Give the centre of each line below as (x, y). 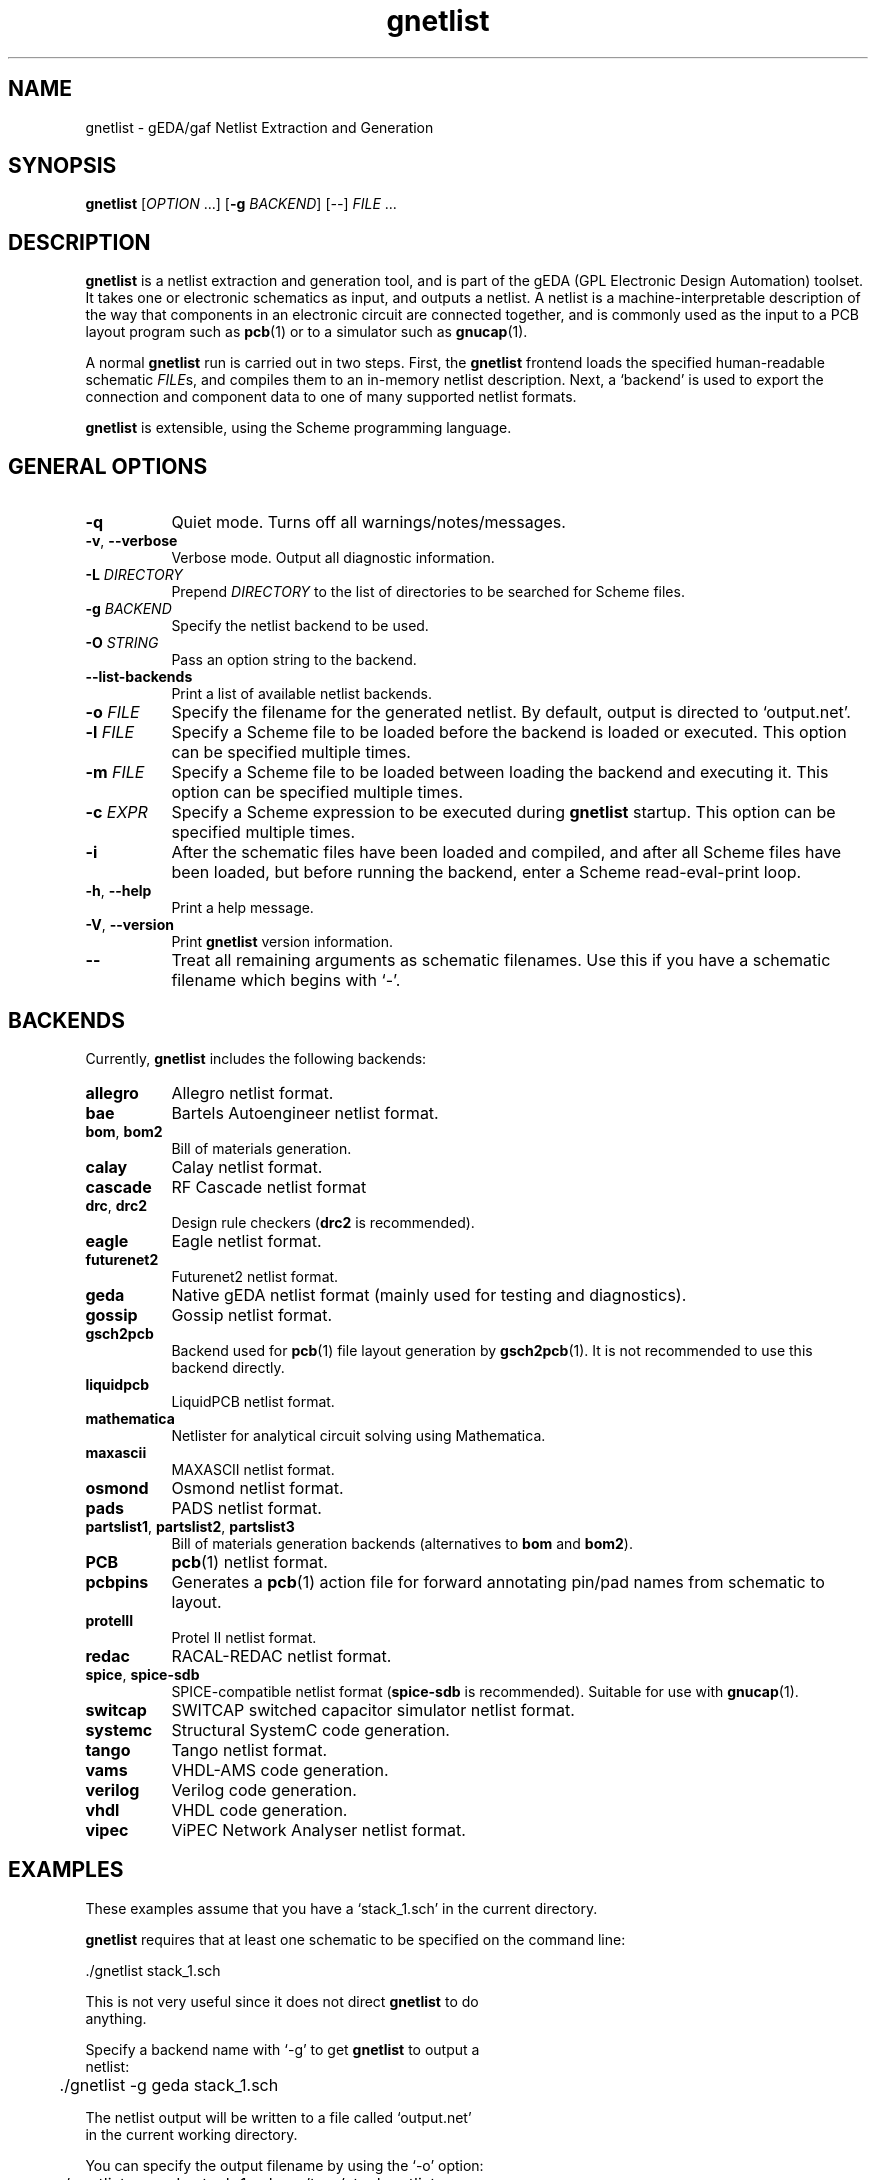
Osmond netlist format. (257, 1487)
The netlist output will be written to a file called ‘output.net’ (278, 2117)
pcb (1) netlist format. (249, 1561)
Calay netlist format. (247, 1166)
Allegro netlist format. (252, 1092)
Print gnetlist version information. (282, 942)
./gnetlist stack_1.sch (153, 1970)
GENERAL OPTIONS (108, 466)
